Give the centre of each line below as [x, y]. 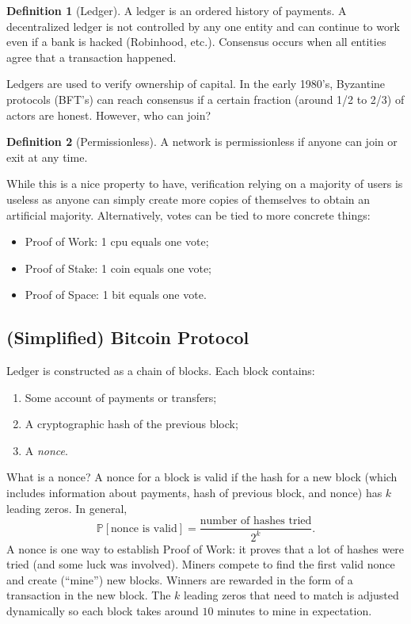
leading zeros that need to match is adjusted [291, 595]
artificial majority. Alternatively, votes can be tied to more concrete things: [188, 214]
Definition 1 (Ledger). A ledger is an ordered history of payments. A [177, 10]
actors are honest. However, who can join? [109, 115]
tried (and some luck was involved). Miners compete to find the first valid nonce [201, 564]
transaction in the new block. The [89, 595]
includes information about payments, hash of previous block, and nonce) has [194, 493]
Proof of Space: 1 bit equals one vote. [116, 295]
